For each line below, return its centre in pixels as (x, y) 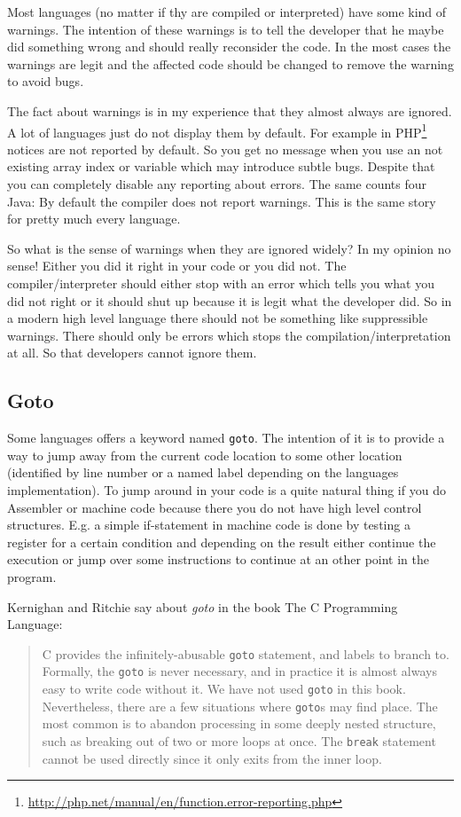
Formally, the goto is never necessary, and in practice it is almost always (239, 671)
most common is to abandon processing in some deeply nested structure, (239, 723)
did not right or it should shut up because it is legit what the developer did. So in (230, 300)
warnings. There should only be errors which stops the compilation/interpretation (229, 335)
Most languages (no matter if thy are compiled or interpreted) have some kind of (227, 12)
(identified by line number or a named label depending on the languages (203, 472)
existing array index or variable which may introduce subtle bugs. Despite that (221, 166)
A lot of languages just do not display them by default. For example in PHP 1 (217, 130)
